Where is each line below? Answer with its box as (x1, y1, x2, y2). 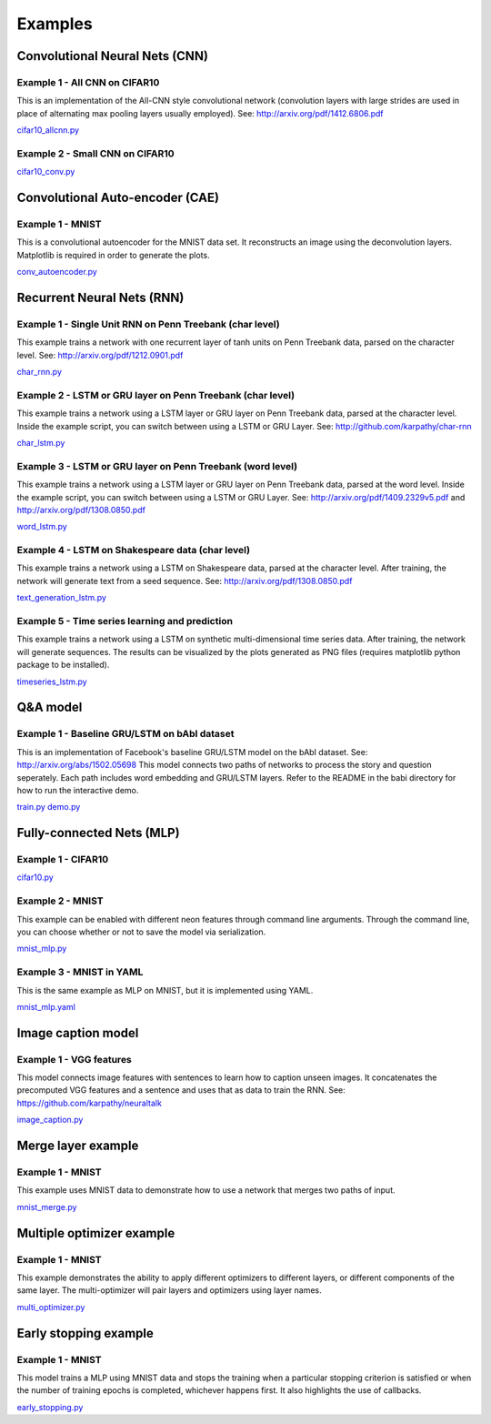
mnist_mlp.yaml (16, 1001, 76, 1012)
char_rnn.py (16, 367, 63, 378)
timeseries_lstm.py (16, 676, 87, 687)
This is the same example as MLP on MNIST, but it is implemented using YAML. (16, 985, 314, 995)
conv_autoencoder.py (16, 267, 97, 278)
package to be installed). (16, 660, 110, 671)
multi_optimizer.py (16, 1301, 85, 1312)
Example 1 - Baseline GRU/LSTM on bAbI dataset (16, 728, 235, 741)
